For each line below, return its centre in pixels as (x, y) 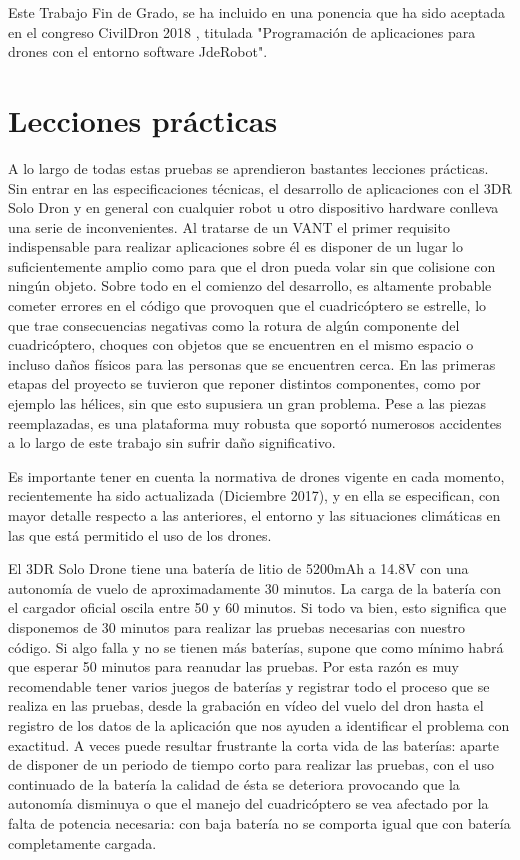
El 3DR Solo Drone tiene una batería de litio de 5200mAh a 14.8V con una (238, 568)
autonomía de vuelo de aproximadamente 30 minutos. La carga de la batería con (255, 587)
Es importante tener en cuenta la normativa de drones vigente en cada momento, (256, 475)
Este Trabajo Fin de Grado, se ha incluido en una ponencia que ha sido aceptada (257, 12)
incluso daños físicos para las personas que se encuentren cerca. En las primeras (252, 363)
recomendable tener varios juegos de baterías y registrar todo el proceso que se (249, 685)
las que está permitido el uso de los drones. (140, 534)
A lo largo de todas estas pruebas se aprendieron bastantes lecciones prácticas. (248, 167)
